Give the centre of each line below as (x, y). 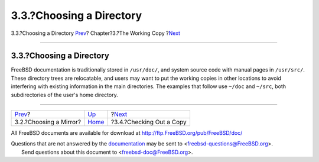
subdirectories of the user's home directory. (64, 95)
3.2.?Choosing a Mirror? (48, 122)
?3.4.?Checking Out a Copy (149, 122)
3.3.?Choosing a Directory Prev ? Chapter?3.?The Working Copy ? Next (95, 33)
